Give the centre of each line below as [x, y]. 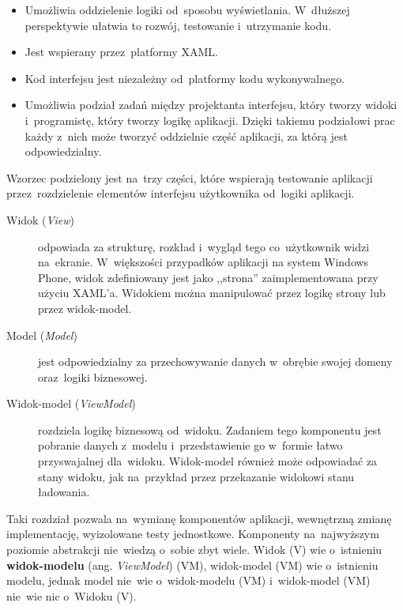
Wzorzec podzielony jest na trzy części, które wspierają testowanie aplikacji [190, 177]
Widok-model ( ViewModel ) [71, 403]
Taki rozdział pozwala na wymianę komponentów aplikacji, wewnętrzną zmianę [199, 518]
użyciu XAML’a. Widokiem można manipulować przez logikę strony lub [212, 293]
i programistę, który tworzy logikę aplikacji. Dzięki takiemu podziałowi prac [210, 120]
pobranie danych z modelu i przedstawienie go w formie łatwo [190, 445]
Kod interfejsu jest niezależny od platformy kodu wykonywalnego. [185, 78]
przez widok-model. [85, 308]
